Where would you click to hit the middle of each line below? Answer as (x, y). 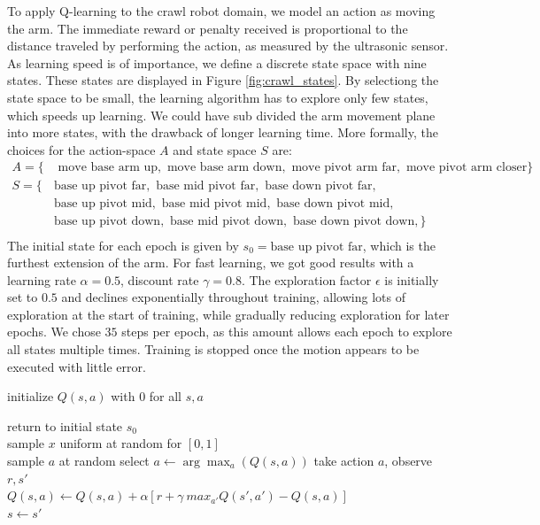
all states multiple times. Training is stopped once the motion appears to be (213, 349)
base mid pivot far (206, 186)
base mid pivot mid (214, 204)
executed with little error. (77, 366)
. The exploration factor (306, 279)
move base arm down (224, 168)
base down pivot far (319, 186)
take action (344, 461)
